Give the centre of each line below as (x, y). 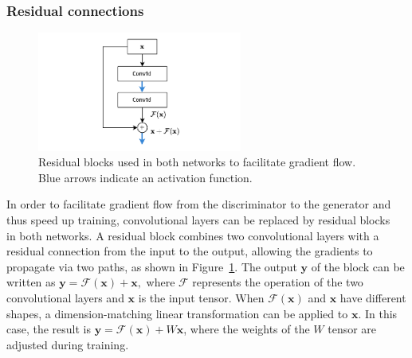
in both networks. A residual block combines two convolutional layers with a (193, 235)
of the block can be (358, 266)
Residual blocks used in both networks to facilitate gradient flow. (197, 162)
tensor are (352, 329)
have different (373, 298)
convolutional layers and (65, 298)
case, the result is (49, 329)
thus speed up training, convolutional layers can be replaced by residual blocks (198, 220)
